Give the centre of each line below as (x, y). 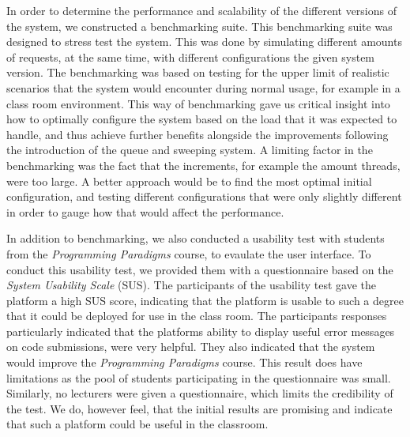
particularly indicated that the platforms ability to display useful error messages (201, 331)
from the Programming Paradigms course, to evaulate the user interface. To (189, 253)
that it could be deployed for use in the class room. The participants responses (197, 316)
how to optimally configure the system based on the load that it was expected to (202, 119)
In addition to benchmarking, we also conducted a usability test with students (196, 238)
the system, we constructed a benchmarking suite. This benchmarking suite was (199, 26)
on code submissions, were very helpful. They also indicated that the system (191, 347)
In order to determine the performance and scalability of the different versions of (202, 10)
